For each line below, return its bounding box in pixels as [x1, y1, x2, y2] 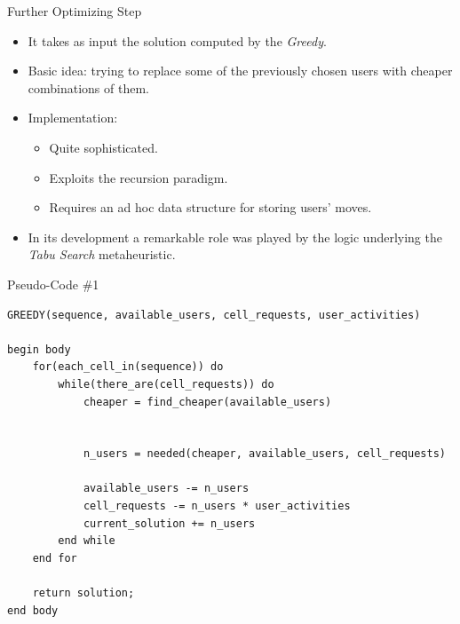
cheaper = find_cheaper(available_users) [83, 395, 332, 408]
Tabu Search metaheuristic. [28, 245, 176, 264]
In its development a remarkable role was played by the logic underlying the [28, 227, 442, 246]
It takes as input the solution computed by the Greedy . [28, 31, 327, 50]
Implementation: [28, 108, 118, 127]
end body [7, 604, 59, 617]
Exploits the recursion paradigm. [49, 168, 228, 186]
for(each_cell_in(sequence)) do [32, 360, 224, 374]
